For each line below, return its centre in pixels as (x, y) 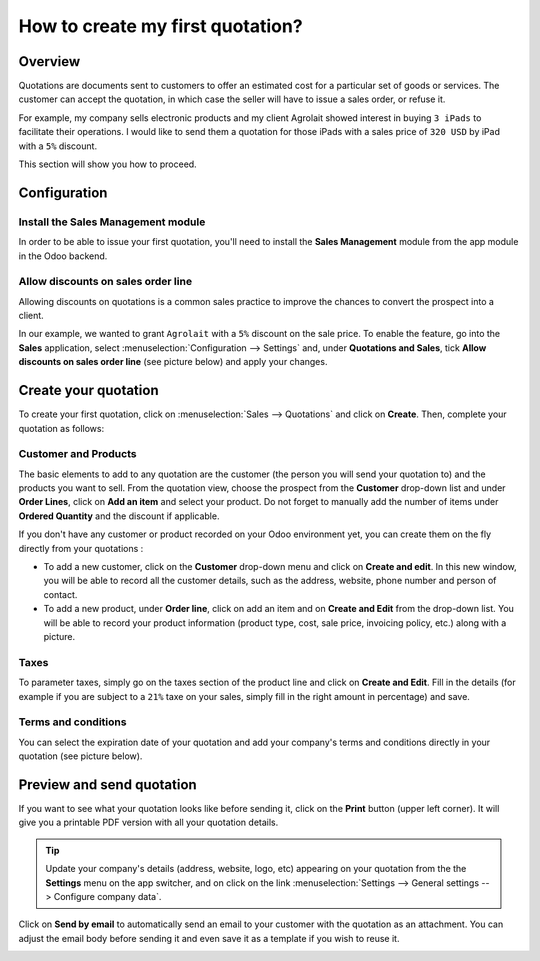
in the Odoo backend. (63, 256)
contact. (60, 594)
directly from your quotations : (81, 548)
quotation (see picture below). (80, 756)
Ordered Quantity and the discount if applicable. (119, 516)
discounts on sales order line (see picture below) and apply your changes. (173, 362)
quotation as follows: (61, 428)
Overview (49, 61)
